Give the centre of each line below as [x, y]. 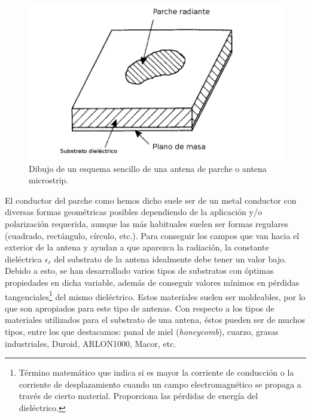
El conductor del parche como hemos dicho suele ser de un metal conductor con [151, 200]
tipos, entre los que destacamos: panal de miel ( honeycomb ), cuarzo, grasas [142, 331]
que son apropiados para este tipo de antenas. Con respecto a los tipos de [140, 308]
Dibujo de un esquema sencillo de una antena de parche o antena [148, 168]
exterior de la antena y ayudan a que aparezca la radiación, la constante [137, 247]
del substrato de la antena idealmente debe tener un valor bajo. [170, 259]
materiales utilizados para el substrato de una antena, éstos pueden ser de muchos [155, 320]
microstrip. [49, 180]
